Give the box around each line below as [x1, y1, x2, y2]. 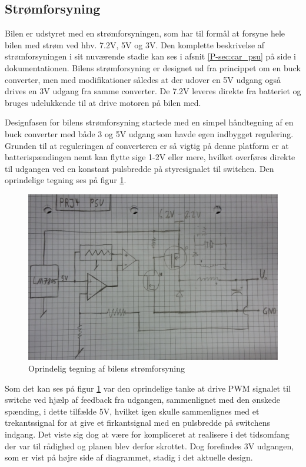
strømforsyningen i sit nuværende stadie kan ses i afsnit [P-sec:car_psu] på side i [5, 50, 297, 62]
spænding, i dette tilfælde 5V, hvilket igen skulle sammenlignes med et [5, 405, 260, 417]
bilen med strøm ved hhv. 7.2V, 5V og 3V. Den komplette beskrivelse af [5, 38, 265, 51]
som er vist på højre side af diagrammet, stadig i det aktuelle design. [5, 451, 253, 463]
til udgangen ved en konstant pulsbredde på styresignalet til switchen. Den [5, 162, 274, 174]
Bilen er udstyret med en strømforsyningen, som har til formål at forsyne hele [5, 27, 285, 39]
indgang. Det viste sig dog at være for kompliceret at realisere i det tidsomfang [5, 428, 290, 440]
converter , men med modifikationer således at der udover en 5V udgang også [5, 73, 281, 85]
